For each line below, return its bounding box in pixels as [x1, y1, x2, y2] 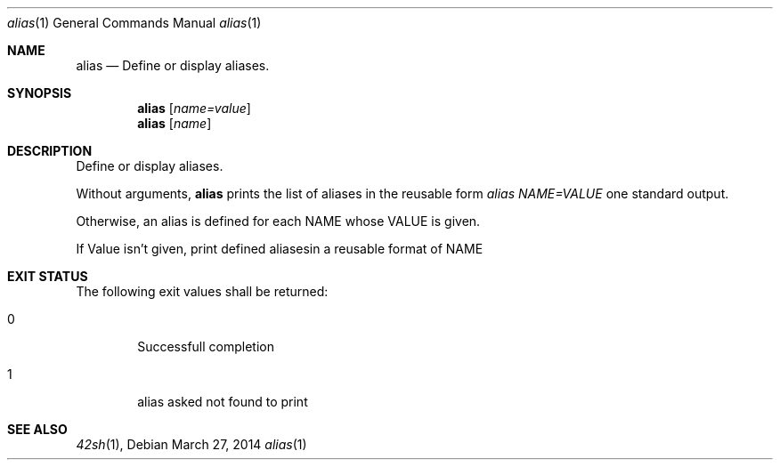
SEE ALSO [7, 422, 68, 437]
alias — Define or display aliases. [76, 58, 270, 73]
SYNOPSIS [7, 85, 72, 101]
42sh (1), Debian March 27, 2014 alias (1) [76, 437, 307, 452]
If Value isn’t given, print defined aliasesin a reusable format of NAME [76, 241, 483, 256]
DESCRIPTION [7, 143, 93, 158]
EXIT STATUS [7, 269, 88, 284]
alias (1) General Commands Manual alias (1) [7, 15, 262, 30]
